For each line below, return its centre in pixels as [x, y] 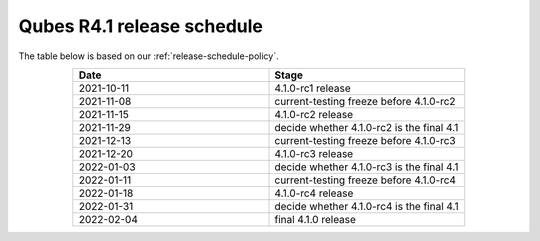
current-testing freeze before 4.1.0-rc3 [365, 140]
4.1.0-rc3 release [314, 153]
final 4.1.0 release [315, 219]
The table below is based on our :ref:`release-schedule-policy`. [148, 56]
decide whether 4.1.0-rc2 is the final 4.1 [366, 127]
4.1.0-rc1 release [312, 88]
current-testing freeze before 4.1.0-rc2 [365, 101]
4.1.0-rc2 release [314, 114]
